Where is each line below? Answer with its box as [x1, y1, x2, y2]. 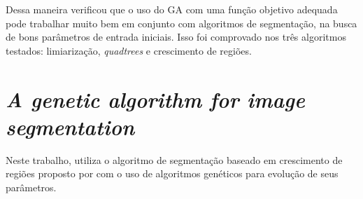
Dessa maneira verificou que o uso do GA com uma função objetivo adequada [6, 2, 338, 16]
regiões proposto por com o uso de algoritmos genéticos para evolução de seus [6, 166, 339, 181]
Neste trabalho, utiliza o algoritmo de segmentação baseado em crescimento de [6, 152, 343, 167]
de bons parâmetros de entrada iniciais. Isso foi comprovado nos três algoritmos [6, 29, 346, 44]
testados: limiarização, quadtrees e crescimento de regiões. [6, 43, 252, 57]
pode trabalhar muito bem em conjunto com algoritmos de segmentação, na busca [6, 15, 357, 30]
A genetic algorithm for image [6, 84, 305, 114]
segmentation [6, 111, 135, 141]
